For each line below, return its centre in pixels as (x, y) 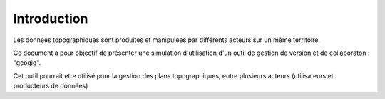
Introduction (51, 19)
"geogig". (27, 63)
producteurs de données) (51, 86)
